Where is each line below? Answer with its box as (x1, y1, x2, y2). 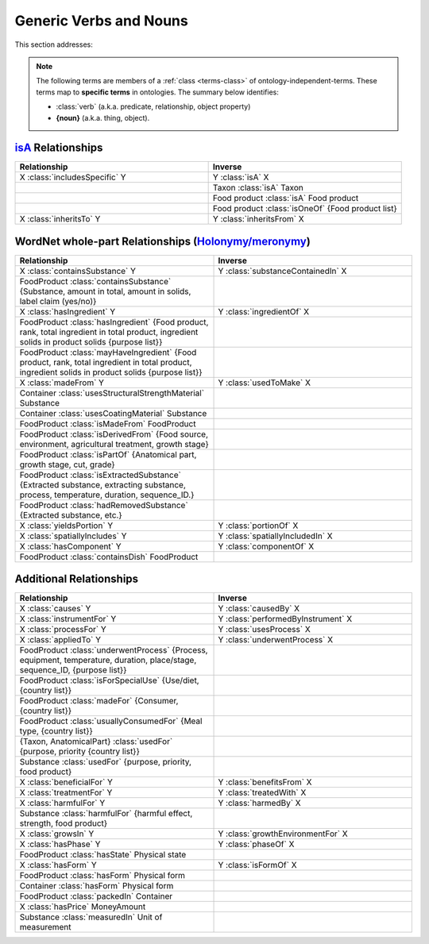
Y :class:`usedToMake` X (218, 377, 311, 388)
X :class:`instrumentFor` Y (19, 614, 117, 625)
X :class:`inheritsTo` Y (19, 214, 101, 225)
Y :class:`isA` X (212, 171, 269, 183)
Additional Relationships (14, 572, 139, 586)
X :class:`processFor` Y (19, 624, 106, 635)
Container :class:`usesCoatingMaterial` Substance (19, 407, 207, 418)
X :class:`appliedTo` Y (19, 634, 102, 645)
